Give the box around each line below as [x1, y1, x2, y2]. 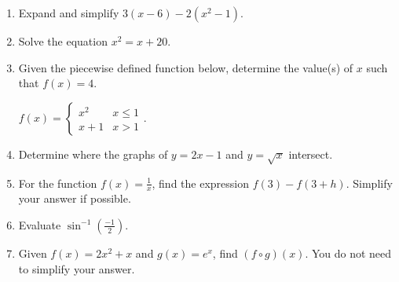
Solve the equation [18, 33, 108, 49]
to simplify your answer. [18, 260, 135, 277]
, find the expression [152, 174, 249, 191]
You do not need [311, 244, 392, 261]
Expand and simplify [18, 5, 119, 20]
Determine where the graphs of [18, 145, 168, 162]
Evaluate [18, 216, 61, 233]
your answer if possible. [18, 190, 131, 207]
